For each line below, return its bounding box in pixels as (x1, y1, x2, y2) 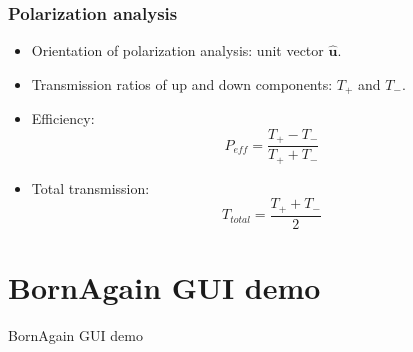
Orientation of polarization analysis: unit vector (31, 40, 324, 61)
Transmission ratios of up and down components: (31, 73, 333, 94)
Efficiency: (31, 108, 95, 129)
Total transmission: (31, 177, 150, 198)
